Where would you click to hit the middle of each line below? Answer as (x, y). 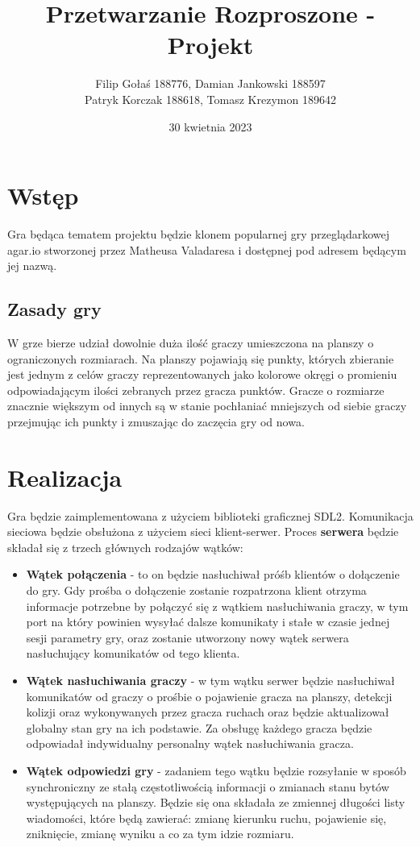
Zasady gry (54, 309)
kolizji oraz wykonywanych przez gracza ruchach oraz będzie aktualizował (208, 712)
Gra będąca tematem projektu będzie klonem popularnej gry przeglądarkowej (199, 234)
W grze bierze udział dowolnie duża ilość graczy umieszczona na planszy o (191, 343)
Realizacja (65, 477)
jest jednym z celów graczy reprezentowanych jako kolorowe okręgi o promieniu (202, 374)
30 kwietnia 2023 (210, 126)
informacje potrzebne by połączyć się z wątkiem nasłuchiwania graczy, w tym (217, 606)
